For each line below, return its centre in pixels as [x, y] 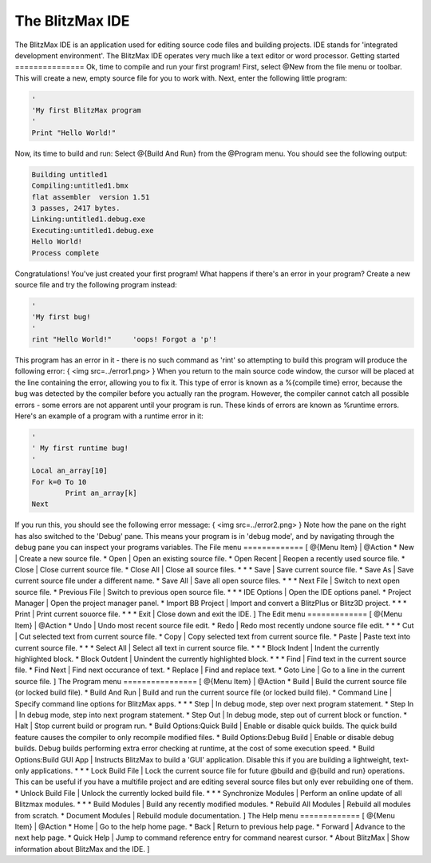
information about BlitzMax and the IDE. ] [82, 849]
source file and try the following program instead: [96, 284]
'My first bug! [61, 317]
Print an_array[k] [101, 493]
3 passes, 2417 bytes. [76, 208]
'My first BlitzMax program [86, 111]
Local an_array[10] [69, 471]
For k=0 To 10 [59, 482]
